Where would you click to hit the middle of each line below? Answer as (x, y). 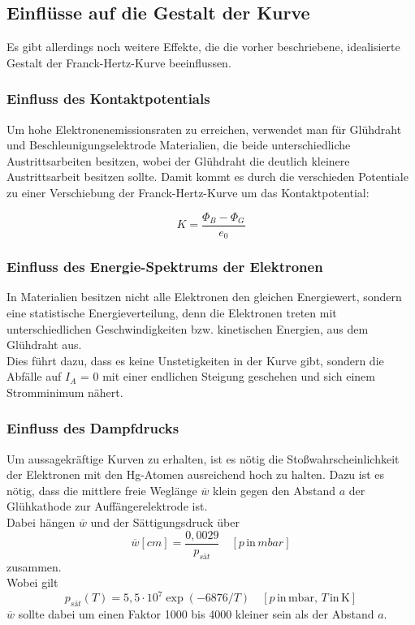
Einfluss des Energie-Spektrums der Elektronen (165, 267)
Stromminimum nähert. (65, 392)
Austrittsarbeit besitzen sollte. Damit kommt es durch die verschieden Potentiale (207, 177)
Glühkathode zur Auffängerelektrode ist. (107, 506)
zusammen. (34, 566)
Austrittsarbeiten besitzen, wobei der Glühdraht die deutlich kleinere (178, 160)
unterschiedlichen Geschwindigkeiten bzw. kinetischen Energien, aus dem (188, 328)
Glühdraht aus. (44, 345)
